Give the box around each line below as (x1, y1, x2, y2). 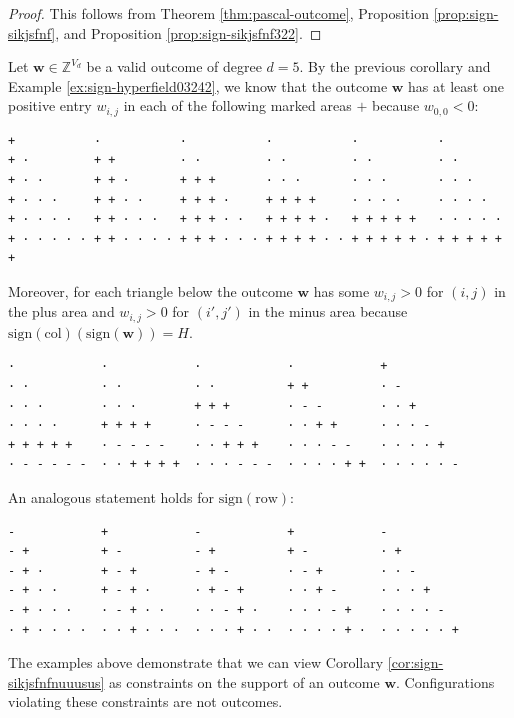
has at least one (408, 75, 504, 96)
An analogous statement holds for (8, 487, 214, 508)
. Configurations (396, 671, 495, 692)
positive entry (8, 95, 92, 116)
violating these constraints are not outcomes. (8, 691, 283, 712)
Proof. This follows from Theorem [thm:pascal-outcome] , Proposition (8, 3, 429, 23)
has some (313, 280, 370, 301)
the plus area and (8, 301, 115, 322)
